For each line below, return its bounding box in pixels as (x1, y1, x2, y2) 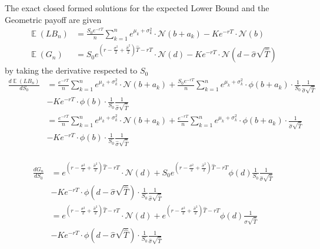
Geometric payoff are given (5, 13, 102, 25)
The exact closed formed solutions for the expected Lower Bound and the (5, 2, 269, 14)
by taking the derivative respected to (5, 64, 138, 77)
